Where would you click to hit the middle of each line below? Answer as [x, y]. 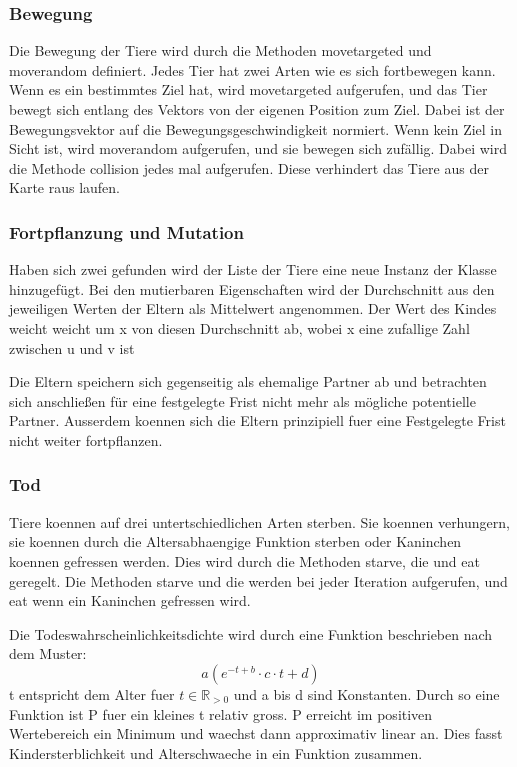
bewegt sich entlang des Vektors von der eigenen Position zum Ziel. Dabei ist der [257, 109]
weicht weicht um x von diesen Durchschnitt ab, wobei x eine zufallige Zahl [239, 327]
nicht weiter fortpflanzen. [86, 439]
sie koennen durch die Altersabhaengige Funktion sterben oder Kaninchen [235, 541]
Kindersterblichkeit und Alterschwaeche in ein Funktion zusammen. [216, 752]
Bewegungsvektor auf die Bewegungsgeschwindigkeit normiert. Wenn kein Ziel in [256, 128]
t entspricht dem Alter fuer [92, 693]
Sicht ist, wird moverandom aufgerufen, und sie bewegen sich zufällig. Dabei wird [258, 148]
